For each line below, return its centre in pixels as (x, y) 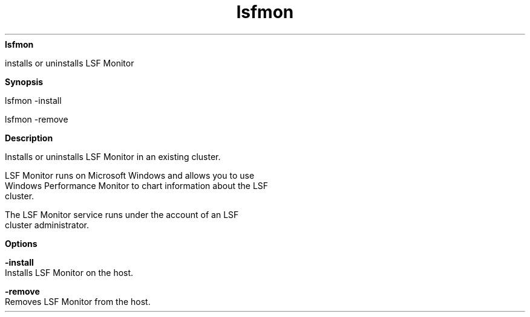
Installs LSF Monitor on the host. (69, 272)
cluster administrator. (47, 225)
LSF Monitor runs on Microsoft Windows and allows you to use (130, 175)
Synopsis (24, 82)
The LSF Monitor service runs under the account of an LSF (122, 214)
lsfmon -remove (37, 119)
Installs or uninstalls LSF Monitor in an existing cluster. (113, 156)
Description (29, 138)
